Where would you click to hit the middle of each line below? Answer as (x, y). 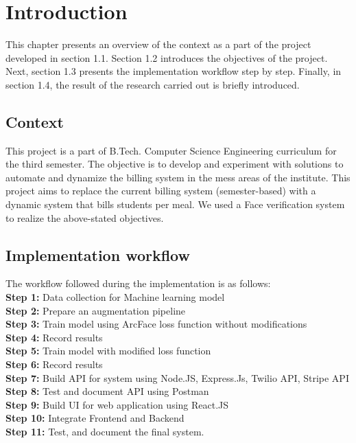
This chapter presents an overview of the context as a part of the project (158, 44)
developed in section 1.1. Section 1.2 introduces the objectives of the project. (167, 57)
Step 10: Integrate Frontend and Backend (95, 418)
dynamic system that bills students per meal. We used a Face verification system (175, 204)
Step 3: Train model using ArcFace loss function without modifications (156, 324)
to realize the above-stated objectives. (85, 217)
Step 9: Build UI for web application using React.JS (117, 404)
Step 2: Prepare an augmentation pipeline (96, 310)
